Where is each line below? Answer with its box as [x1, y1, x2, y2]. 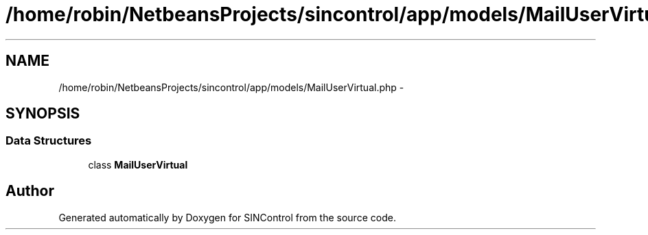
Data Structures [5, 134, 92, 148]
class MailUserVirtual [88, 158, 188, 171]
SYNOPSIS [5, 105, 80, 123]
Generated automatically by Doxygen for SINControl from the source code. [58, 211, 396, 223]
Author [5, 182, 54, 200]
